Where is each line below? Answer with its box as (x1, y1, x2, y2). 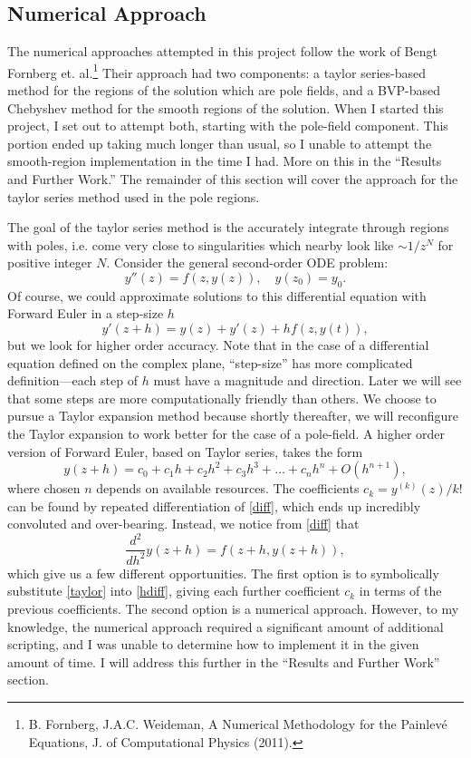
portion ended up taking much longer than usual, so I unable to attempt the (7, 133, 432, 152)
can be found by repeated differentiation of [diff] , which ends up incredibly (7, 496, 421, 515)
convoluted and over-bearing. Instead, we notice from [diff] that (7, 514, 360, 533)
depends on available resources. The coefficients (96, 479, 360, 498)
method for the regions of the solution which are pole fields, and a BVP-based (7, 81, 440, 100)
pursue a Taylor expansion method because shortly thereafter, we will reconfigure (7, 406, 458, 425)
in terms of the (359, 581, 442, 600)
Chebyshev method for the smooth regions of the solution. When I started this (7, 98, 444, 117)
